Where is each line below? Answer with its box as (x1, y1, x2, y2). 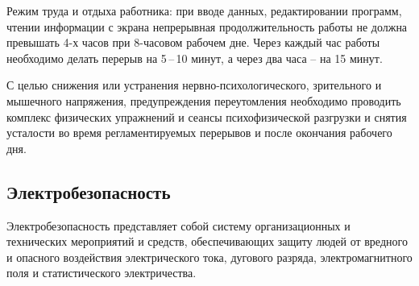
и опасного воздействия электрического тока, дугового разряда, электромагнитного (6, 248, 413, 265)
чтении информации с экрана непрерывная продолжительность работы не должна (6, 18, 408, 35)
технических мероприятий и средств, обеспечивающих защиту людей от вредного (6, 233, 408, 250)
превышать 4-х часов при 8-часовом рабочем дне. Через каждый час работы (6, 34, 380, 51)
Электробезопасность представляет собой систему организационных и (6, 217, 351, 234)
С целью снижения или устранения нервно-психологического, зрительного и (6, 77, 382, 93)
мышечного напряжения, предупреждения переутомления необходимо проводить (6, 92, 401, 109)
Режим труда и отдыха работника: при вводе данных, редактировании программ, (6, 2, 402, 19)
